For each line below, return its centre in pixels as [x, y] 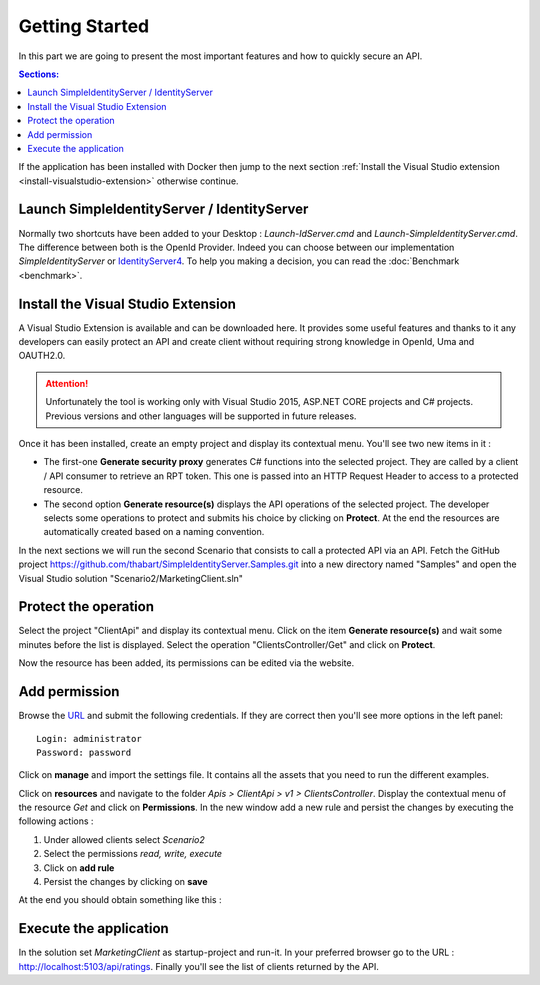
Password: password [84, 752]
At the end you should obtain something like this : [120, 900]
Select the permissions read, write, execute [133, 854]
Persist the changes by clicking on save [126, 882]
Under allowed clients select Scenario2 [124, 839]
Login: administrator [89, 738]
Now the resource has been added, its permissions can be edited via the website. [186, 663]
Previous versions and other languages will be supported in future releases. [201, 416]
